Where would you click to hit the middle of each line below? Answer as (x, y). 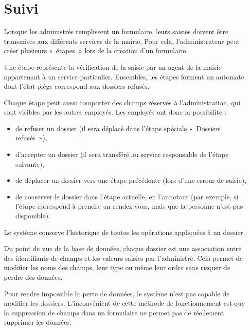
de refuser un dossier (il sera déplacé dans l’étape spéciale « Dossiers (118, 128)
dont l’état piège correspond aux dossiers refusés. (77, 86)
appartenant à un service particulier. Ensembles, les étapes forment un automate (124, 76)
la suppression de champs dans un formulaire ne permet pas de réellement (114, 312)
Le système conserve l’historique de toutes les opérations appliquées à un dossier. (125, 232)
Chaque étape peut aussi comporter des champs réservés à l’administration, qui (122, 102)
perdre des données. (33, 277)
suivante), (30, 164)
